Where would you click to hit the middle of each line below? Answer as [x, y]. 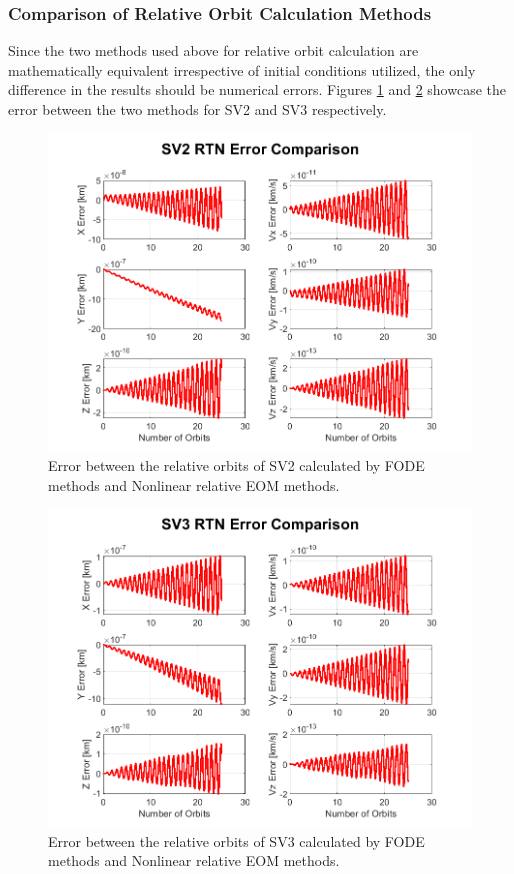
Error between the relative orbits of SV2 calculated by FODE [236, 465]
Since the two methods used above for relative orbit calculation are [213, 50]
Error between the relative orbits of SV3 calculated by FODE [236, 840]
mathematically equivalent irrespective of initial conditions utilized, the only [242, 69]
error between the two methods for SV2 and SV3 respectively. [197, 109]
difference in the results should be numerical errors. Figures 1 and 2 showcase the [257, 89]
